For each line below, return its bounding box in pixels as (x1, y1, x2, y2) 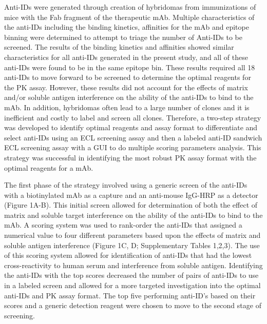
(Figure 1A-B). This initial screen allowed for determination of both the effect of (4, 199, 258, 210)
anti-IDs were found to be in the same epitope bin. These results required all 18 (4, 62, 255, 72)
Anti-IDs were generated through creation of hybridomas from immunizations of (4, 2, 256, 12)
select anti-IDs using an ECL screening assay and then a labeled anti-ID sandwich (4, 132, 262, 143)
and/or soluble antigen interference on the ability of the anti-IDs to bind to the (4, 92, 254, 103)
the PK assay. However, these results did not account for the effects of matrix (4, 82, 248, 92)
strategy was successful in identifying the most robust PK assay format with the (4, 152, 257, 163)
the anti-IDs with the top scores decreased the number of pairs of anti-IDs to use (4, 270, 259, 280)
